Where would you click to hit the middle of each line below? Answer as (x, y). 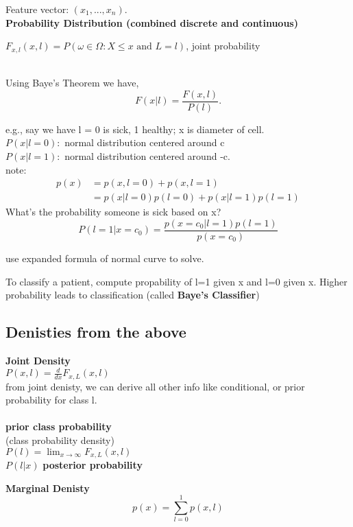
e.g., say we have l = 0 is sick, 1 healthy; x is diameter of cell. (135, 129)
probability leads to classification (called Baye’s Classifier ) (133, 295)
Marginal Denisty (48, 488)
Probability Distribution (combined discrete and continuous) (152, 22)
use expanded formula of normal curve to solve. (105, 258)
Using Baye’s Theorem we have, (72, 83)
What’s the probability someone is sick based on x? (113, 212)
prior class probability (59, 426)
